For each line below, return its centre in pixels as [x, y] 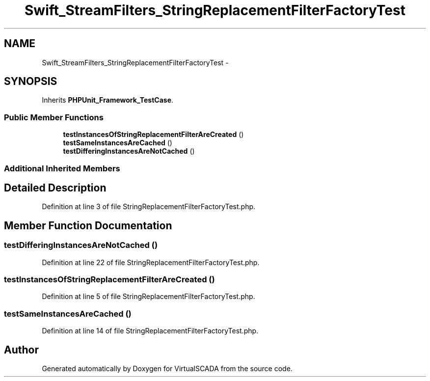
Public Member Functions [54, 117]
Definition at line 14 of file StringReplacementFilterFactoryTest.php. [150, 331]
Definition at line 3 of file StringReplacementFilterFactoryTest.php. [149, 207]
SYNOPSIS [31, 82]
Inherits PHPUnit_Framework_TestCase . [108, 100]
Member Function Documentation [88, 225]
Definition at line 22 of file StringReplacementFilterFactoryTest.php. [151, 262]
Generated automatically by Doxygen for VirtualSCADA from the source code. [167, 368]
